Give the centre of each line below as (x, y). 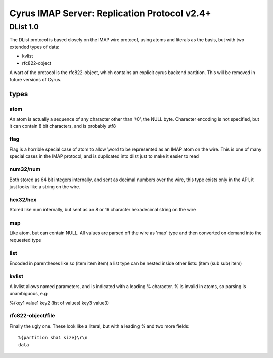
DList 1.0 (24, 27)
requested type (25, 240)
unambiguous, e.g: (29, 294)
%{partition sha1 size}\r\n (53, 338)
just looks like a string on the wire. (45, 186)
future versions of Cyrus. (35, 80)
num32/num (25, 169)
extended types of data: (34, 47)
